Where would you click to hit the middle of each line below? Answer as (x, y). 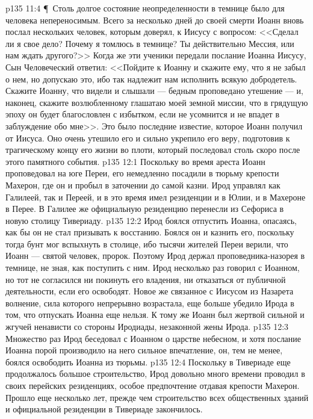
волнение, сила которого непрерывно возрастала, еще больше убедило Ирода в (150, 303)
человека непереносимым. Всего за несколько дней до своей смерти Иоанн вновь (155, 20)
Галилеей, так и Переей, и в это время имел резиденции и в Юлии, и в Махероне (156, 197)
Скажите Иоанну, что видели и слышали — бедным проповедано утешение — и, (154, 91)
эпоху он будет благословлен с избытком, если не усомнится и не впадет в (142, 114)
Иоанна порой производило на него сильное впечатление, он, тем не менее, (144, 350)
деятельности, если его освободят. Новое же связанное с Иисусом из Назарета (150, 291)
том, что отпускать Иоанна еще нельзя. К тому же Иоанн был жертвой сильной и (155, 315)
